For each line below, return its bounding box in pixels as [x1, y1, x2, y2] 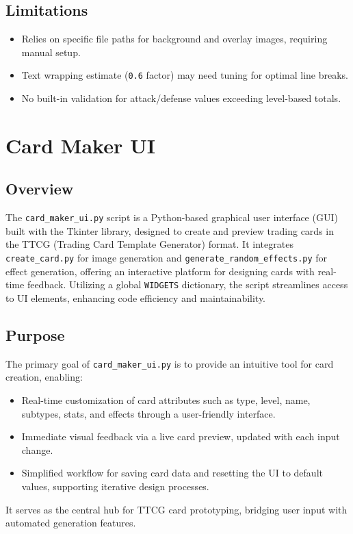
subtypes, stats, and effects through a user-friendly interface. [21, 406, 276, 420]
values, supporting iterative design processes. [21, 479, 209, 493]
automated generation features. [5, 516, 136, 530]
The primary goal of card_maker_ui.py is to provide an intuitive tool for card [5, 356, 334, 370]
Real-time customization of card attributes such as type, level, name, [21, 393, 311, 407]
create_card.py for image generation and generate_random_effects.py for [5, 251, 328, 265]
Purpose [5, 324, 65, 345]
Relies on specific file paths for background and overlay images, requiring [21, 31, 328, 46]
